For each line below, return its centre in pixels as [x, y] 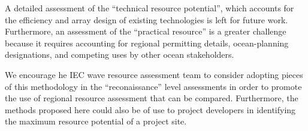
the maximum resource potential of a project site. [96, 121]
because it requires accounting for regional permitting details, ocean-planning [147, 43]
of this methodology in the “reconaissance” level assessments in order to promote [153, 86]
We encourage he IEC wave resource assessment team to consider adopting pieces [154, 74]
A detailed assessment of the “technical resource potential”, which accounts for [150, 8]
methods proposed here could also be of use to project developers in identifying [150, 109]
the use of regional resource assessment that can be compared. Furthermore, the [152, 98]
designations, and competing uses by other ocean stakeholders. [120, 54]
